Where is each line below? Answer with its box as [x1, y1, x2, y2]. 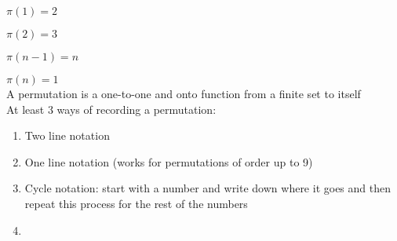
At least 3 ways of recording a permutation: [6, 100, 217, 117]
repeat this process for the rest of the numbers [24, 195, 248, 211]
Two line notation [24, 127, 110, 144]
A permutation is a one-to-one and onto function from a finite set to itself [6, 86, 361, 101]
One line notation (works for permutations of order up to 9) [24, 153, 313, 170]
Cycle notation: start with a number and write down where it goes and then [24, 180, 391, 196]
